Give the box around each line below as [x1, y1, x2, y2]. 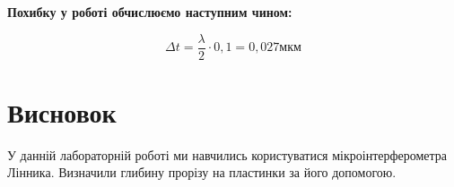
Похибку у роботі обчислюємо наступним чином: [7, 3, 292, 21]
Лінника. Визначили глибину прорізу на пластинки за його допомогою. [7, 163, 397, 182]
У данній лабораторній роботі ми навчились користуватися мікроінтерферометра [7, 145, 448, 164]
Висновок [7, 93, 117, 130]
